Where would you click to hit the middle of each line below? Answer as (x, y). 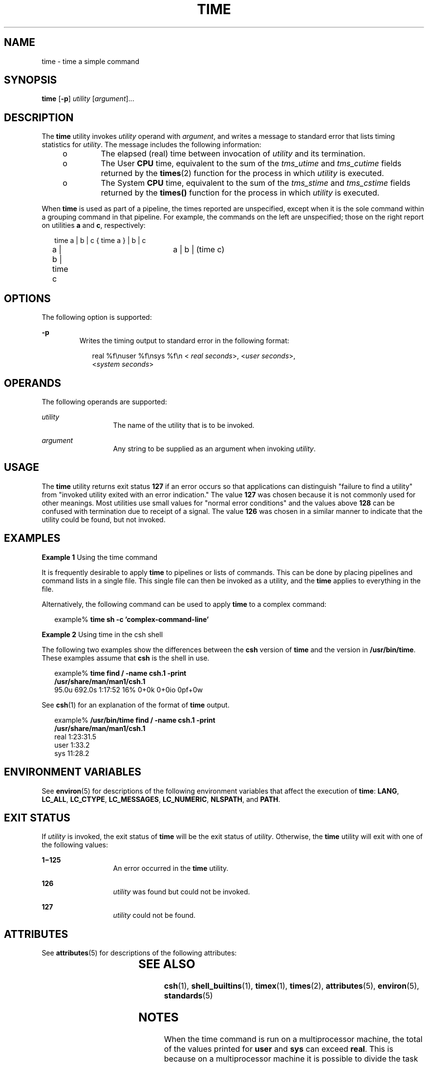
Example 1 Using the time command (100, 557)
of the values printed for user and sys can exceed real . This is (278, 1049)
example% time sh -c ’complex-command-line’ (132, 619)
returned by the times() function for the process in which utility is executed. (240, 193)
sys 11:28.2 (72, 753)
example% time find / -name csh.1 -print (120, 673)
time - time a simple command (90, 61)
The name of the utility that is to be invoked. (184, 425)
